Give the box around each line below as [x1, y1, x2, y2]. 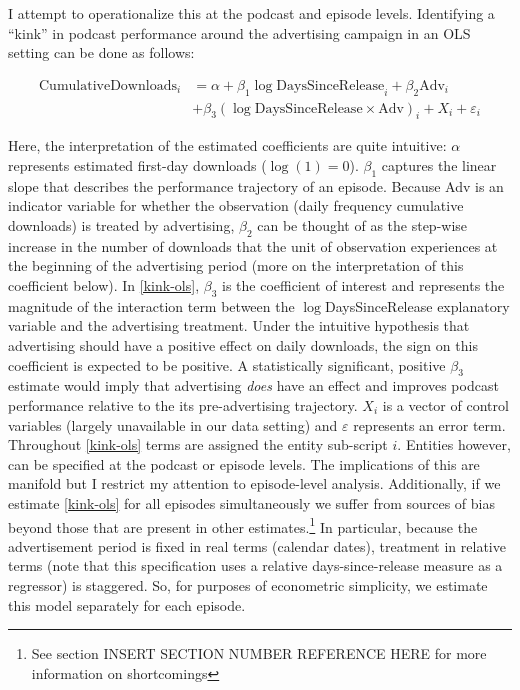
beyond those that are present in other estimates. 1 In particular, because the [8, 513, 478, 537]
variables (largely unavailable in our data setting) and [8, 414, 338, 435]
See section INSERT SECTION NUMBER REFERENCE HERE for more [31, 643, 487, 664]
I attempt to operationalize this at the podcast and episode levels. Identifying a [8, 3, 495, 23]
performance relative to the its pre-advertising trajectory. [8, 394, 358, 415]
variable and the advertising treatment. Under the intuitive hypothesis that [8, 315, 470, 336]
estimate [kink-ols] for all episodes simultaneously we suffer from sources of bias [8, 492, 496, 513]
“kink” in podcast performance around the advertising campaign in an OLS [8, 22, 471, 43]
